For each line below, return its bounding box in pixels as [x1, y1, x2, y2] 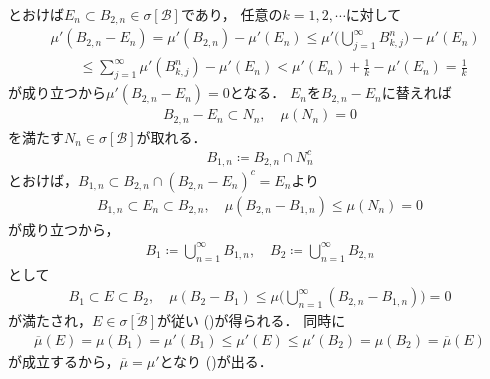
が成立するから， [8, 350, 120, 371]
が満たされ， [8, 310, 92, 331]
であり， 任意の [180, 4, 283, 24]
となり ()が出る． [159, 350, 273, 371]
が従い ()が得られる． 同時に [157, 310, 346, 331]
